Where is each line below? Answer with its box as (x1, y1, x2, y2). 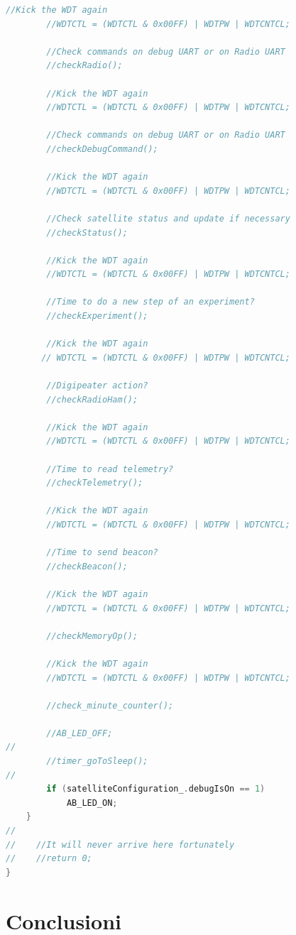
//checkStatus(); (46, 227, 128, 238)
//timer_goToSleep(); (46, 756, 148, 767)
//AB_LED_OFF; (46, 728, 113, 738)
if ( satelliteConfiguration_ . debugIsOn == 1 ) (46, 784, 265, 794)
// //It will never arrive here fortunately (6, 839, 235, 850)
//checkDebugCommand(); (46, 143, 158, 154)
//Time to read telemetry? (46, 464, 174, 474)
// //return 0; (6, 853, 92, 864)
